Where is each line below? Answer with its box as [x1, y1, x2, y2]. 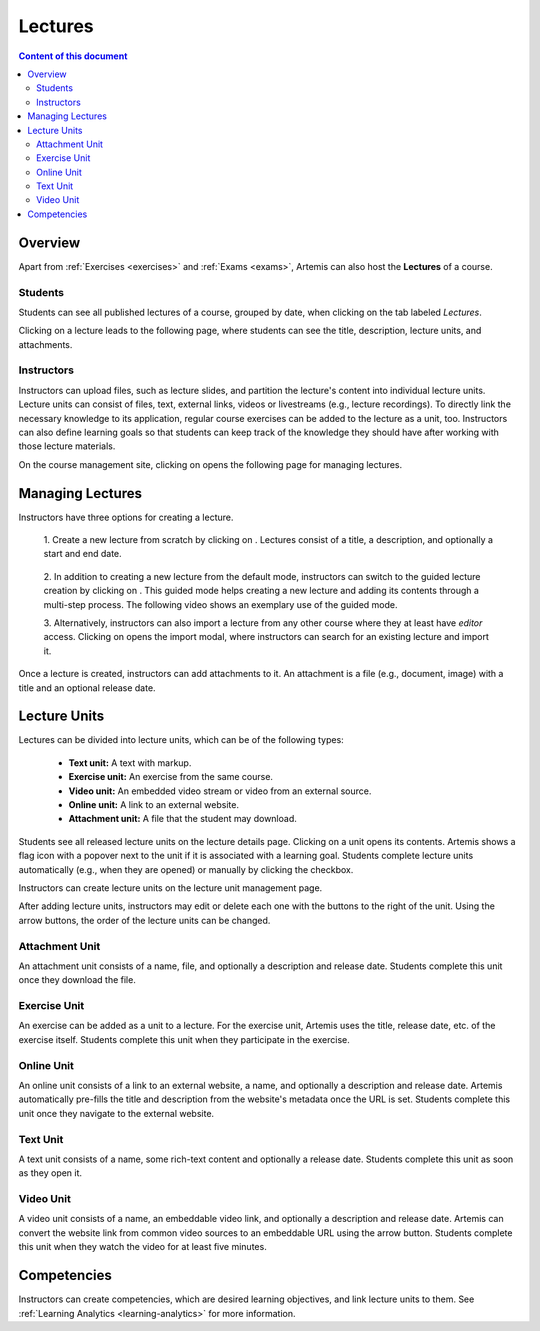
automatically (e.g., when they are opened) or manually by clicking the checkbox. [18, 863, 354, 875]
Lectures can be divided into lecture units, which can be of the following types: [18, 734, 344, 746]
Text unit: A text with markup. [68, 756, 192, 769]
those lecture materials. [18, 440, 116, 452]
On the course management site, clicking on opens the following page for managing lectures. [18, 458, 403, 470]
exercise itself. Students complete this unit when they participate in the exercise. [18, 1033, 350, 1045]
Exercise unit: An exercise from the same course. [68, 771, 274, 783]
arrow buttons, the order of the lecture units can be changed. [18, 914, 271, 926]
